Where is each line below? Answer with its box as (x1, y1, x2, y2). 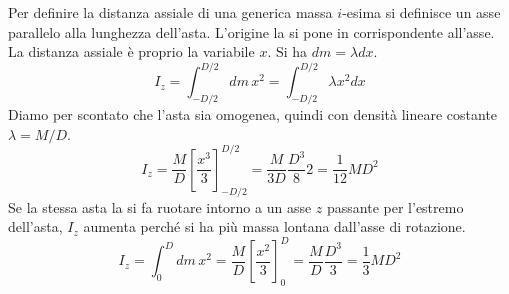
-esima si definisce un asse (342, 2, 501, 22)
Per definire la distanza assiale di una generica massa (8, 2, 333, 22)
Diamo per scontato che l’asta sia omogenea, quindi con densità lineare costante (8, 104, 498, 125)
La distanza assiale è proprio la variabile (8, 41, 255, 62)
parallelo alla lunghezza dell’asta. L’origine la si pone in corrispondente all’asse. (8, 21, 495, 42)
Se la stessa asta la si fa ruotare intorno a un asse (8, 196, 312, 217)
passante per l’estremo (327, 196, 464, 217)
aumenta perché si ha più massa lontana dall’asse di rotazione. (83, 216, 466, 237)
